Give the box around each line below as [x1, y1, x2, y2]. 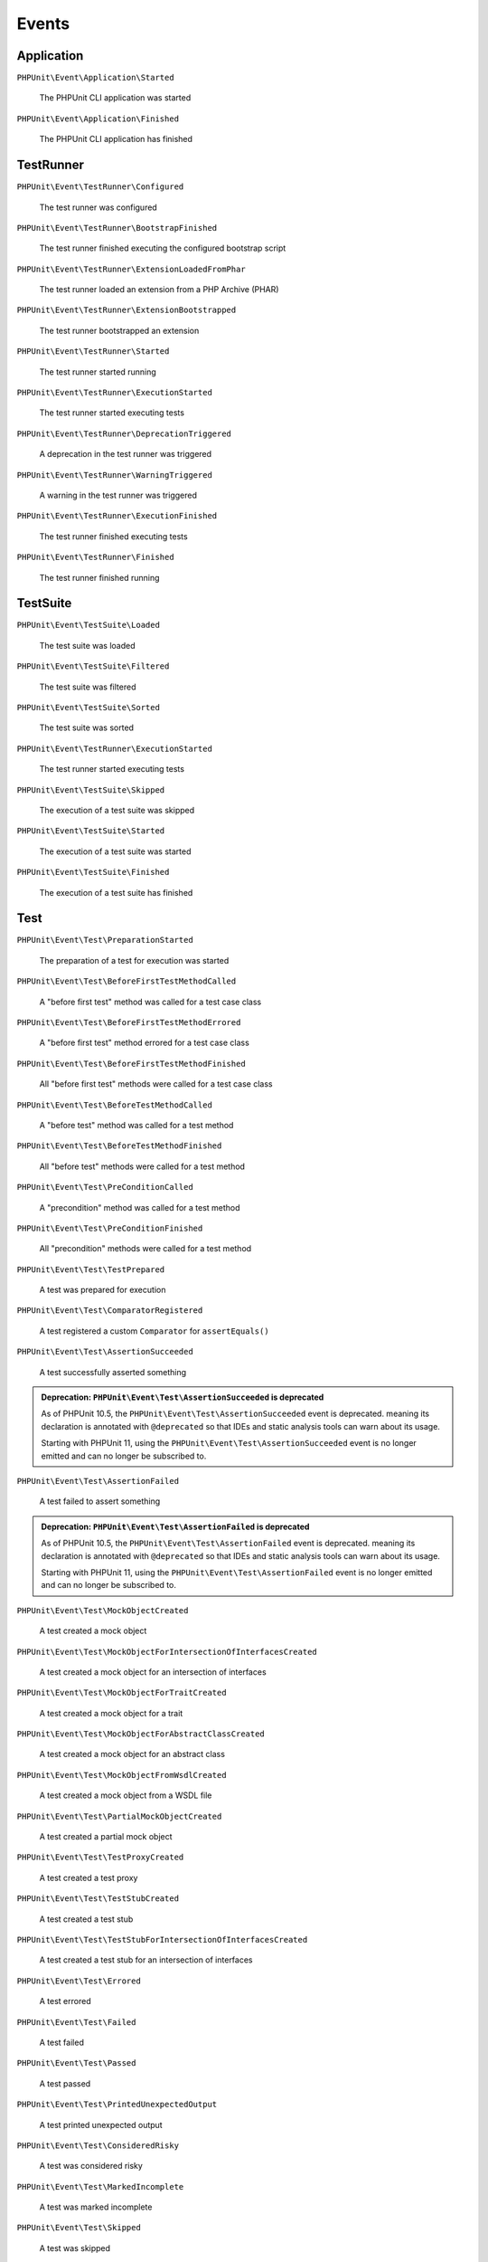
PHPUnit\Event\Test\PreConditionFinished [16, 1222, 203, 1233]
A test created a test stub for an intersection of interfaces [39, 1954, 253, 1965]
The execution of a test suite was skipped [39, 804, 195, 815]
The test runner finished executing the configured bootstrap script [39, 242, 286, 253]
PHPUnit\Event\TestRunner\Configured [16, 182, 184, 192]
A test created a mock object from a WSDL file [39, 1790, 212, 1801]
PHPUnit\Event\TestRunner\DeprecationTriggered [16, 428, 232, 439]
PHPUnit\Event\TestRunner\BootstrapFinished [16, 223, 218, 233]
